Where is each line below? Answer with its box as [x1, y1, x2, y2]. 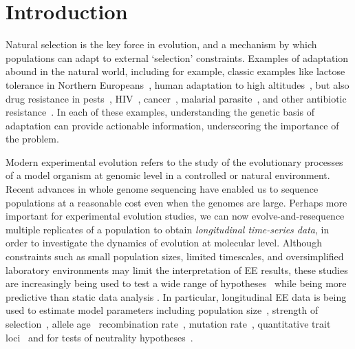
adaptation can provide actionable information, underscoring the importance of [6, 118, 339, 132]
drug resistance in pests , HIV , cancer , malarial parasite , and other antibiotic [6, 91, 347, 105]
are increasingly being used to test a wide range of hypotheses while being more [6, 276, 347, 290]
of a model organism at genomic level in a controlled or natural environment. [6, 168, 330, 182]
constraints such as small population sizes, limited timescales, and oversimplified [6, 249, 344, 264]
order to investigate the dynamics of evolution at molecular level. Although [6, 235, 322, 250]
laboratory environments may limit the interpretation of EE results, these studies [6, 262, 348, 277]
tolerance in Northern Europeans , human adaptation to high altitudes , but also [6, 77, 349, 92]
